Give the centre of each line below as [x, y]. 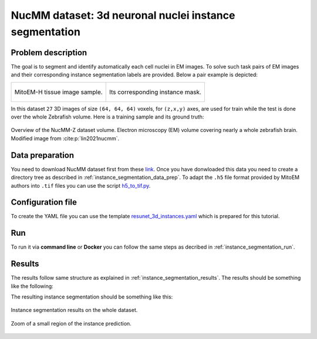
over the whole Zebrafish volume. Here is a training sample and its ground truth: [107, 117]
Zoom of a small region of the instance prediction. [71, 323]
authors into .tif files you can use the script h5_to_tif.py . [81, 185]
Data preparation [43, 155]
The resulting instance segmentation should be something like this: [92, 297]
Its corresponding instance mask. [155, 92]
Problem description [49, 52]
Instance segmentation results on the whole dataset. [74, 310]
